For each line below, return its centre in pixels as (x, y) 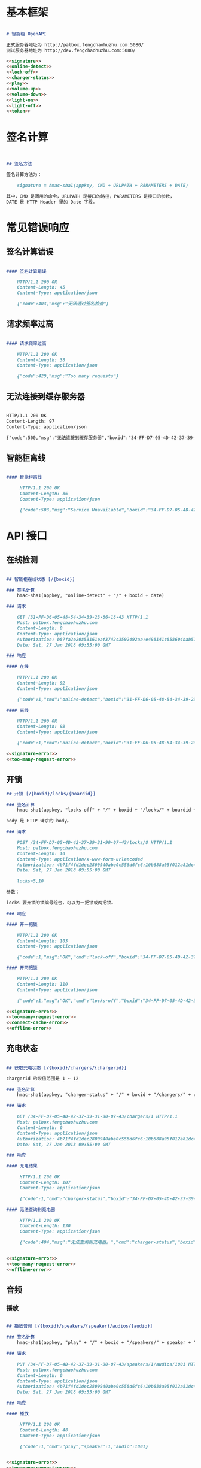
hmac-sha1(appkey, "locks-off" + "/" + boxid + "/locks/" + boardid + (107, 810)
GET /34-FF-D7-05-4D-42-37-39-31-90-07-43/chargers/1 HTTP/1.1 (98, 1117)
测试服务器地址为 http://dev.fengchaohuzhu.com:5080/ (71, 50)
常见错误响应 (38, 228)
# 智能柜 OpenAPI (26, 34)
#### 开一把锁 (22, 924)
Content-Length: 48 (44, 1430)
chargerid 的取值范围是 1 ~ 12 (42, 1079)
